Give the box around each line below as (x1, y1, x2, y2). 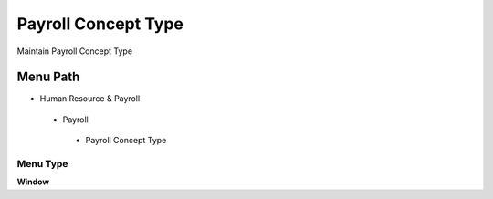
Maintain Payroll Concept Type (16, 46, 132, 57)
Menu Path (16, 69, 80, 85)
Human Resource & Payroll (39, 93, 141, 104)
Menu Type (16, 158, 68, 170)
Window (16, 176, 50, 187)
